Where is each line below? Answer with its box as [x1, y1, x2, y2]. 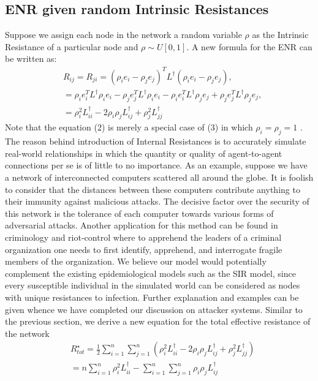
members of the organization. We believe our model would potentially [5, 255, 267, 268]
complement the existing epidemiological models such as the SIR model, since [5, 266, 296, 279]
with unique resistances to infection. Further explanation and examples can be [5, 291, 299, 303]
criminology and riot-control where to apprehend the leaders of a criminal [5, 231, 282, 244]
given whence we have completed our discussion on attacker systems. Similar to [5, 303, 303, 315]
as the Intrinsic [252, 28, 309, 41]
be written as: [5, 52, 57, 65]
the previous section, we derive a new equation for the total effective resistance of [5, 315, 311, 328]
